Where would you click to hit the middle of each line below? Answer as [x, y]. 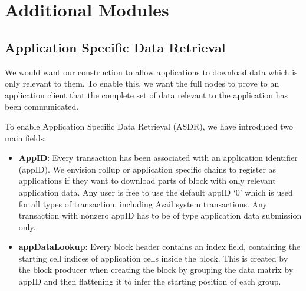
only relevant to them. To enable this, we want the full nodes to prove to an [142, 83]
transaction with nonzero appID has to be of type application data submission [160, 215]
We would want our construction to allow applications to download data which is [151, 72]
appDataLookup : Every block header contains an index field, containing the [159, 247]
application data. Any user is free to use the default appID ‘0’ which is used [156, 192]
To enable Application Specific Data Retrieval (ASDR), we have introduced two [149, 126]
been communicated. [42, 106]
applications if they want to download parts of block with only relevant [147, 181]
